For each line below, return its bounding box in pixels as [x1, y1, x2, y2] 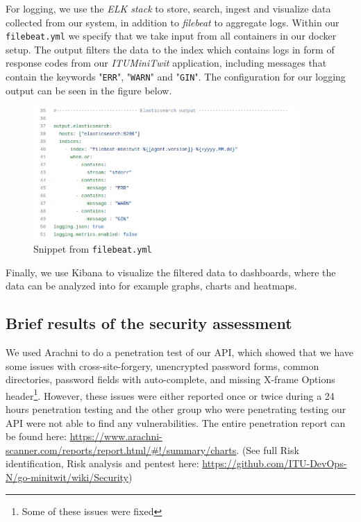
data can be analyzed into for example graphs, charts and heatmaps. [6, 278, 297, 293]
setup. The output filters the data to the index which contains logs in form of [6, 42, 335, 56]
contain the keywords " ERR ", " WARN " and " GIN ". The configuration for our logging [6, 69, 346, 84]
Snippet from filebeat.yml [33, 241, 152, 255]
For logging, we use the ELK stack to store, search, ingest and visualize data [6, 1, 331, 15]
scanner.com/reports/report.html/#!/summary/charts [6, 442, 237, 457]
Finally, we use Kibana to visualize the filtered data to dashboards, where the [6, 264, 336, 279]
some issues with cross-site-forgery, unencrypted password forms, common [6, 358, 319, 373]
